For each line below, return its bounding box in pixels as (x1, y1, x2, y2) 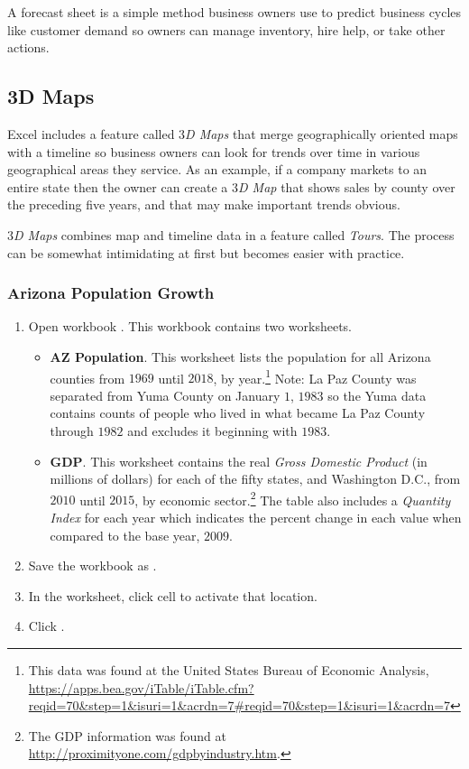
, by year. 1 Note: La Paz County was (213, 366, 417, 387)
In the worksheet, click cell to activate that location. (28, 586, 317, 605)
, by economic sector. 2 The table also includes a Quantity (134, 487, 451, 509)
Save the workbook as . (28, 556, 157, 575)
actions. (7, 38, 50, 57)
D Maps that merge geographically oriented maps (185, 124, 458, 143)
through (50, 421, 94, 440)
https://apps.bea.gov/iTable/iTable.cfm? (28, 678, 254, 697)
